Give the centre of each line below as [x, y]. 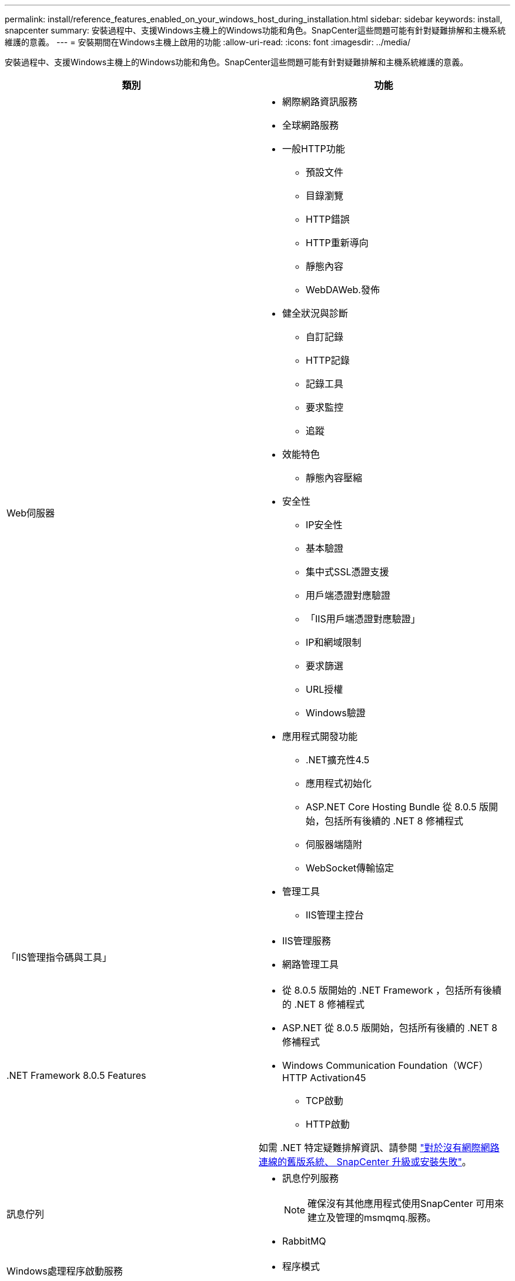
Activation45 [338, 1078]
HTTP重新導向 [337, 243]
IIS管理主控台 [335, 915]
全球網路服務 [311, 125]
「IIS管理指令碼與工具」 [59, 957]
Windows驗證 [336, 713]
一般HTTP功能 [314, 149]
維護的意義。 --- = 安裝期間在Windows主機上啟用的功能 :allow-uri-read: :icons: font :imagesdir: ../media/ [208, 42]
